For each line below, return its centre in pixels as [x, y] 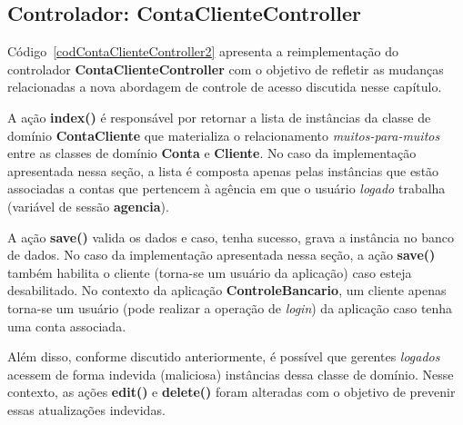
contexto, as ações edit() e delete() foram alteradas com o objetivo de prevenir [231, 392]
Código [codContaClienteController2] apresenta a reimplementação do [203, 51]
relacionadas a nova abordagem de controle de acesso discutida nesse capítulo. [225, 87]
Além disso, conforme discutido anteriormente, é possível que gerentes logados [224, 356]
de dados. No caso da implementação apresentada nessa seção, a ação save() [221, 255]
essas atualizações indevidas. [86, 409]
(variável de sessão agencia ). [88, 206]
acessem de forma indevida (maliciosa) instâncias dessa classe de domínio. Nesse [231, 374]
